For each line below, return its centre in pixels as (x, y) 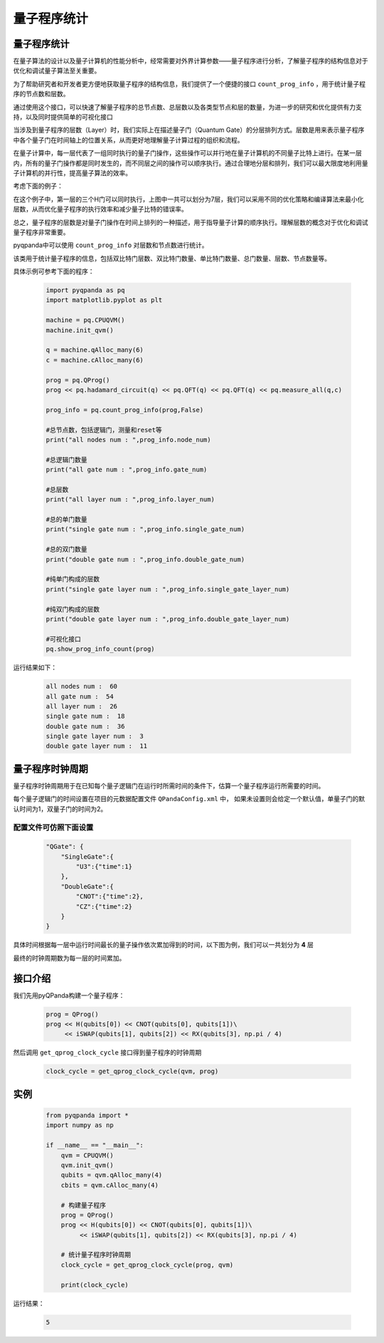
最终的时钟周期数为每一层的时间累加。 (69, 958)
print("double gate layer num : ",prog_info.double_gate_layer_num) (168, 619)
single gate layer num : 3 (95, 736)
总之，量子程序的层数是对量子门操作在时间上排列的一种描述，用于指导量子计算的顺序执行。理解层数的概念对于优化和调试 (191, 222)
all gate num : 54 (80, 696)
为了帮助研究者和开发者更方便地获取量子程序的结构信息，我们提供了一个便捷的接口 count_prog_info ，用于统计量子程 (190, 84)
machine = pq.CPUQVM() (85, 320)
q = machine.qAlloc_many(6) (95, 350)
